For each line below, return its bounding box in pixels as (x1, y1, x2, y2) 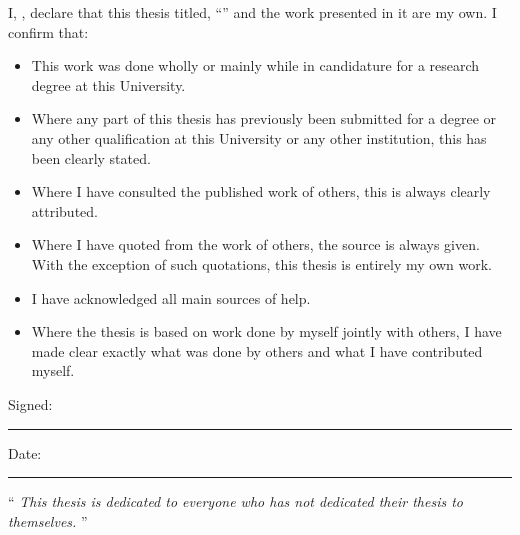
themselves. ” (8, 510, 88, 531)
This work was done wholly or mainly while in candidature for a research (31, 55, 480, 76)
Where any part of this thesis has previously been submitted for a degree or (31, 108, 497, 129)
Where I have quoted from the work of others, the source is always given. (31, 234, 480, 255)
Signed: (8, 393, 53, 414)
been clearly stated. (31, 147, 151, 168)
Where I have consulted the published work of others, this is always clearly (31, 181, 491, 202)
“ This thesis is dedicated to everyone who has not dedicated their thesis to (8, 491, 463, 512)
